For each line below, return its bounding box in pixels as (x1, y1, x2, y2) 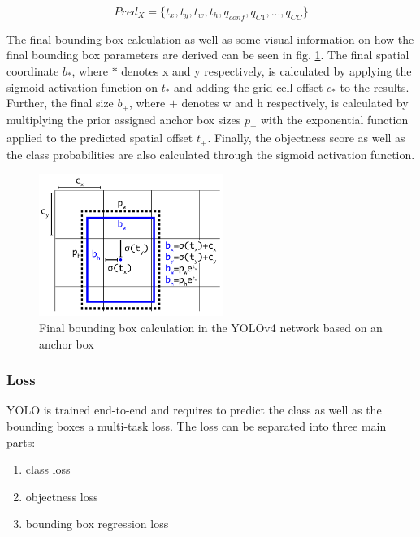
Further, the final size (6, 94, 114, 111)
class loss (25, 461, 71, 478)
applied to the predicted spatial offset (6, 129, 193, 146)
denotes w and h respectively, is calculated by (181, 94, 409, 111)
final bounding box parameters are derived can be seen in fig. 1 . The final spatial (6, 46, 409, 63)
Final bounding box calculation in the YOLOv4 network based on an (39, 319, 383, 336)
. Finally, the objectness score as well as (207, 129, 405, 146)
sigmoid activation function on (6, 78, 158, 95)
